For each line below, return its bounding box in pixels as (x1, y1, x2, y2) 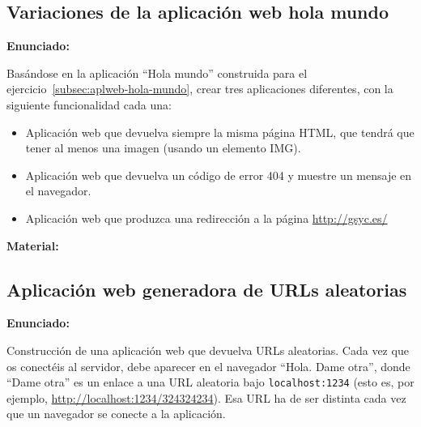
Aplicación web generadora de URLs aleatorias (6, 276, 407, 301)
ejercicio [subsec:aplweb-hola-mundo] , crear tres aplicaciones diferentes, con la (6, 80, 393, 97)
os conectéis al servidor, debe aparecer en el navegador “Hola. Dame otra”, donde (6, 357, 410, 374)
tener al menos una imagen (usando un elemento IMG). (25, 139, 301, 156)
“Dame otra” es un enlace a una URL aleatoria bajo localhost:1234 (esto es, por (6, 374, 415, 391)
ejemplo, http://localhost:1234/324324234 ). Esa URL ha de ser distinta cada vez (6, 389, 406, 406)
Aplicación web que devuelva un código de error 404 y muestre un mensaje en (25, 166, 412, 183)
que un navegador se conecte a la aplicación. (6, 405, 226, 422)
